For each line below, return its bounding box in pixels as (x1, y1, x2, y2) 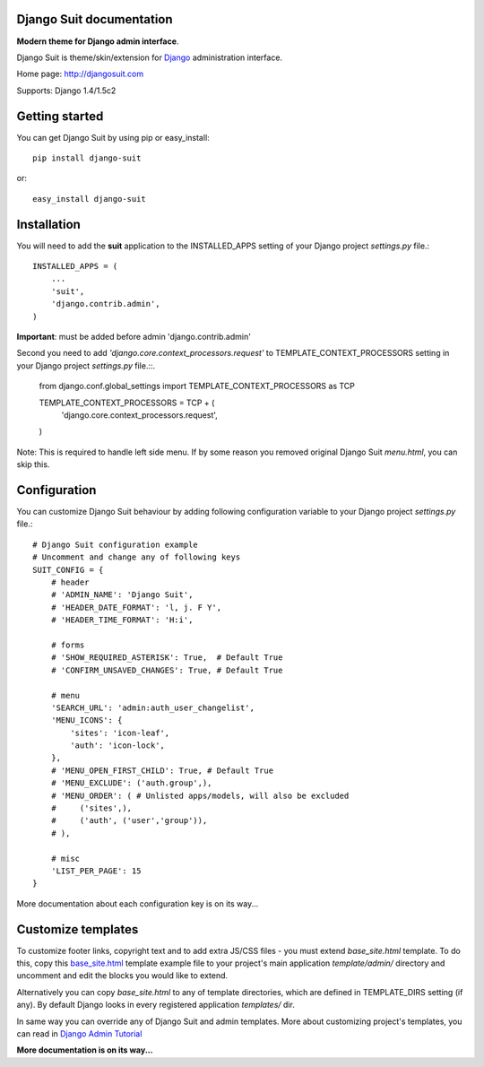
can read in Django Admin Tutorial (16, 1028, 143, 1039)
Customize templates (16, 922, 139, 937)
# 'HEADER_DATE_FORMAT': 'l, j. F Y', (50, 602, 222, 612)
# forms (50, 639, 85, 650)
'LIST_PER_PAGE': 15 (50, 865, 142, 876)
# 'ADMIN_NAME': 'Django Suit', (50, 590, 194, 600)
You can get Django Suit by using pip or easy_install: (16, 132, 210, 143)
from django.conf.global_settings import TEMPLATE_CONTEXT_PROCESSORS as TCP (39, 381, 356, 392)
